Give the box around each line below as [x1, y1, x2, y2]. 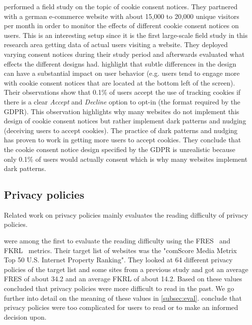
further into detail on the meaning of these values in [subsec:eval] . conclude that [4, 292, 242, 303]
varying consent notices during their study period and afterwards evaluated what [4, 49, 245, 59]
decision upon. [4, 311, 47, 322]
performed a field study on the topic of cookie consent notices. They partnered [4, 1, 238, 11]
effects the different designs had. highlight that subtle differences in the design [4, 58, 236, 68]
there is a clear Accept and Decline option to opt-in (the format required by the [4, 96, 240, 106]
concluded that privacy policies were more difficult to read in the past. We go [4, 283, 234, 293]
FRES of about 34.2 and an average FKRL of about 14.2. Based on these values [4, 274, 242, 284]
